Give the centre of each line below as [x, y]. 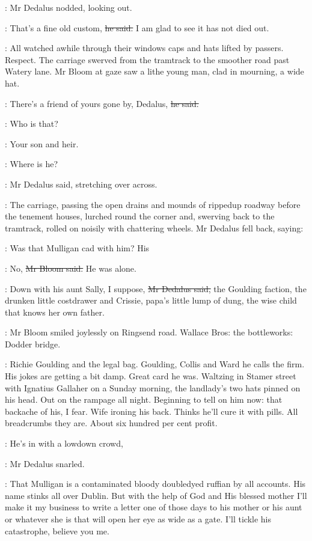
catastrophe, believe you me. [57, 530]
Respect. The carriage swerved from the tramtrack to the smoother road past [147, 59]
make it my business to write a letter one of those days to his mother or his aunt [154, 507]
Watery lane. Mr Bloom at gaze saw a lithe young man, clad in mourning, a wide [154, 71]
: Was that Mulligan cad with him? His [77, 248]
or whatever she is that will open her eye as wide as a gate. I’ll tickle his [138, 519]
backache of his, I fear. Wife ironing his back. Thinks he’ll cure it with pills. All [151, 411]
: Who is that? [32, 124]
